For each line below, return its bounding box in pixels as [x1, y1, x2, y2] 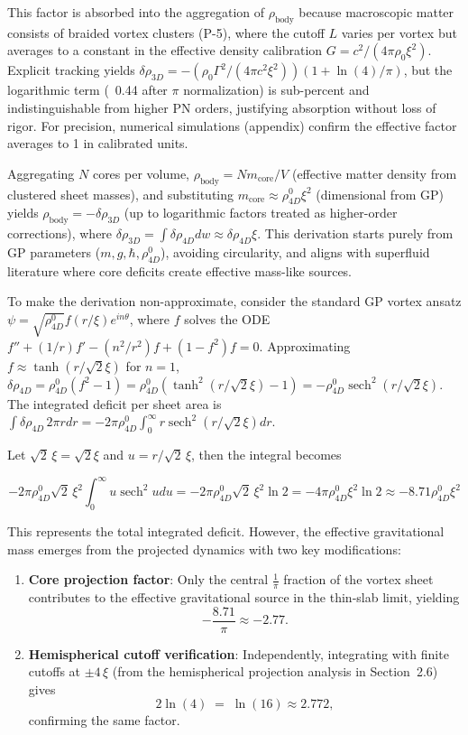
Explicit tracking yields [7, 60, 135, 79]
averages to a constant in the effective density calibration [7, 41, 323, 60]
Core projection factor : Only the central [28, 570, 269, 589]
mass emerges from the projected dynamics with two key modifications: [7, 539, 401, 558]
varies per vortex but [341, 23, 457, 42]
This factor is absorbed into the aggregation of [7, 3, 265, 21]
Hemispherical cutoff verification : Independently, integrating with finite [28, 644, 449, 663]
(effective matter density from [291, 163, 457, 182]
